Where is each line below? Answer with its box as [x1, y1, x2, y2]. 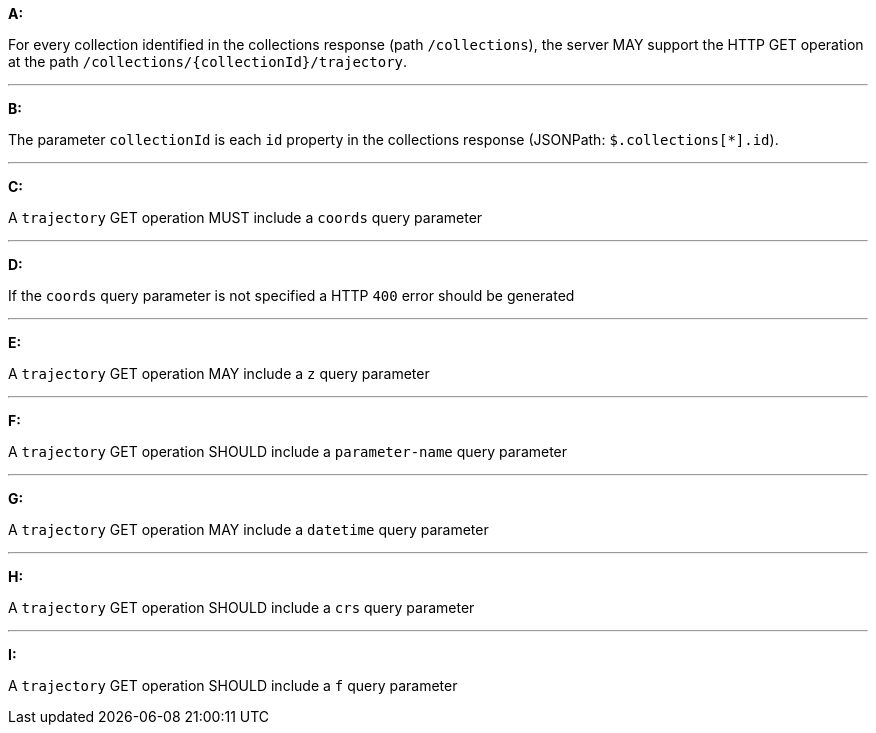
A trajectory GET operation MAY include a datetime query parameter [8, 521, 489, 538]
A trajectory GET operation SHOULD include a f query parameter [8, 677, 458, 694]
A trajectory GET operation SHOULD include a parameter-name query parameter [8, 443, 568, 460]
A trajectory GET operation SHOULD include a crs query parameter [8, 599, 475, 616]
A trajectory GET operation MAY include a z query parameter [8, 365, 430, 382]
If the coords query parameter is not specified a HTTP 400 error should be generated [8, 287, 575, 304]
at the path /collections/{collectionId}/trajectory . [8, 53, 408, 70]
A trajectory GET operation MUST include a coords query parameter [8, 209, 483, 226]
